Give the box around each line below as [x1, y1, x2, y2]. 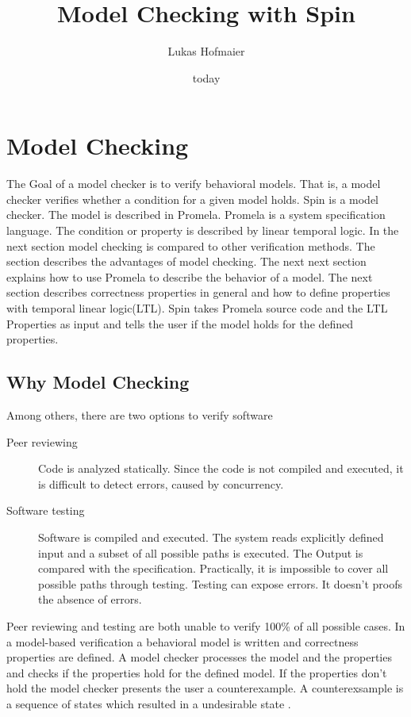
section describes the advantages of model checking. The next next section [6, 253, 367, 270]
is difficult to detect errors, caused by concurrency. [38, 475, 284, 492]
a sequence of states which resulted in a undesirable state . [6, 695, 291, 711]
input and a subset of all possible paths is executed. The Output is [38, 544, 363, 561]
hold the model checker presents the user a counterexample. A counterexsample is [6, 680, 404, 696]
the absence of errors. [38, 591, 142, 608]
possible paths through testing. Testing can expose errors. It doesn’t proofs [38, 575, 403, 592]
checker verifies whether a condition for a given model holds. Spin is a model [6, 190, 378, 207]
